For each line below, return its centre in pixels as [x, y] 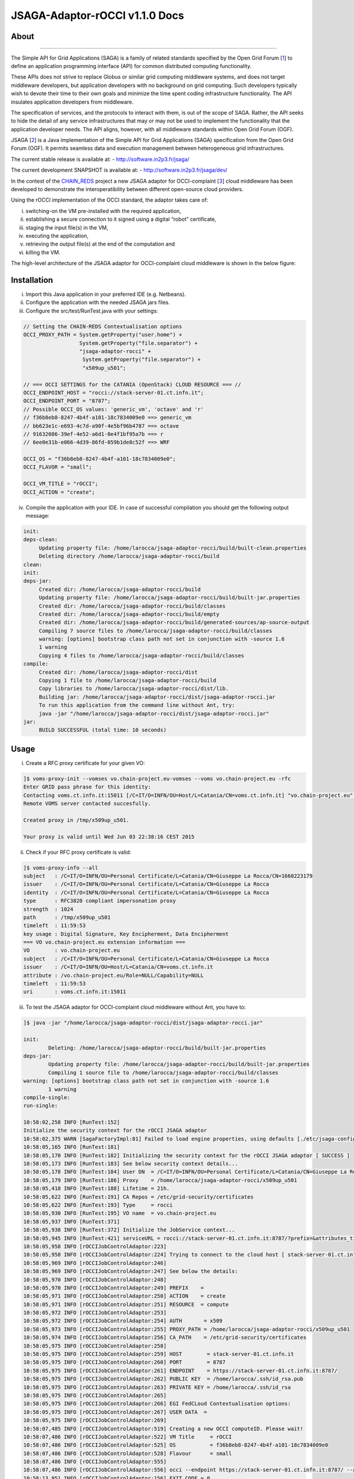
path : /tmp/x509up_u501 [67, 917]
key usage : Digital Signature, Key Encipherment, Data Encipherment [126, 934]
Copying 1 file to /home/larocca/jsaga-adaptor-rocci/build [127, 681]
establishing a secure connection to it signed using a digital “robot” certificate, [121, 219]
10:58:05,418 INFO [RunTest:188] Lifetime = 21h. [96, 1189]
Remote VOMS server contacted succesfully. [87, 804]
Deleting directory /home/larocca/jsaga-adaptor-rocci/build [129, 556]
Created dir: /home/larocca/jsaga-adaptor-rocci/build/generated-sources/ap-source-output [174, 622]
